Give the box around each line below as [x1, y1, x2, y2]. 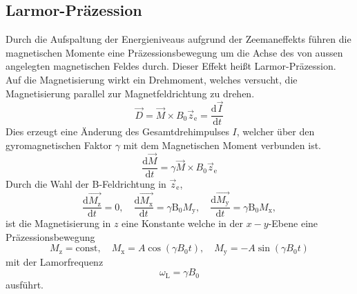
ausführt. [6, 277, 44, 292]
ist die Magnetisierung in [6, 216, 111, 231]
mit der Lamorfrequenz [6, 254, 104, 268]
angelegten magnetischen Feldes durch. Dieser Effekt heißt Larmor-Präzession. [6, 59, 336, 73]
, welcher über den [236, 124, 315, 139]
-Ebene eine [268, 216, 318, 231]
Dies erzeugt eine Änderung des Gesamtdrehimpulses [6, 124, 229, 139]
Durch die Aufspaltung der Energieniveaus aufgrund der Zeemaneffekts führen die [6, 32, 351, 46]
